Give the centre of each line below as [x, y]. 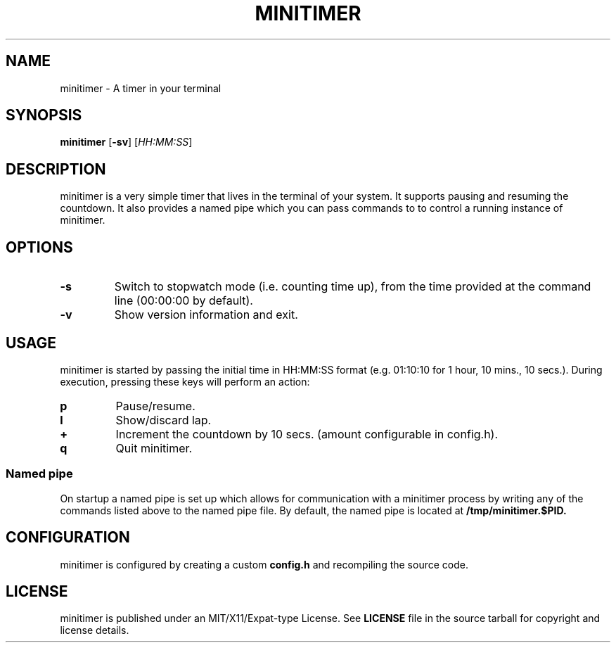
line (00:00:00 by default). [184, 301]
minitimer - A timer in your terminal [141, 88]
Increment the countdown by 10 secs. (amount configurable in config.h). [307, 434]
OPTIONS [39, 247]
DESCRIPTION [56, 169]
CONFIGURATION [68, 538]
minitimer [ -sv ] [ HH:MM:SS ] [126, 142]
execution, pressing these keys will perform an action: [185, 381]
